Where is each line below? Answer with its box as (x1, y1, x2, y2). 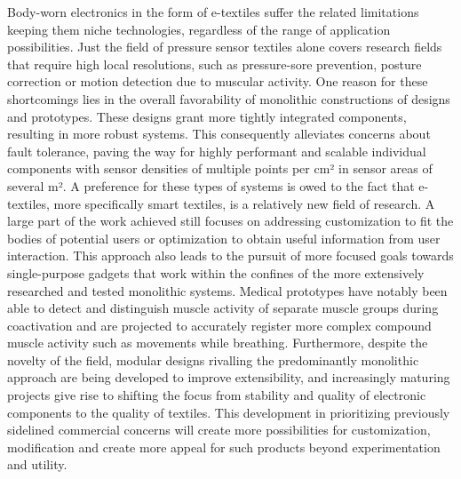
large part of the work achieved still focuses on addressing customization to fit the (7, 212, 454, 230)
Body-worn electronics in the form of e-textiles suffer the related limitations (7, 3, 419, 20)
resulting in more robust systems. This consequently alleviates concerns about (7, 124, 431, 143)
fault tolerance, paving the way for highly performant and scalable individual (7, 141, 426, 160)
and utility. (7, 455, 68, 474)
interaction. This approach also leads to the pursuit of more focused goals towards (7, 246, 454, 265)
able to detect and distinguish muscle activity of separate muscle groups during (7, 299, 439, 317)
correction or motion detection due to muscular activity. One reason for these (7, 72, 428, 91)
